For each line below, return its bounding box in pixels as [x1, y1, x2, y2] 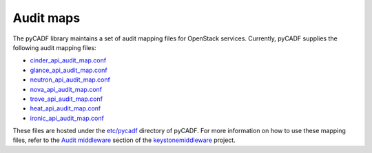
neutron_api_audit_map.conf [30, 75, 110, 84]
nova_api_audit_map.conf [30, 85, 103, 93]
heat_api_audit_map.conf [30, 104, 101, 113]
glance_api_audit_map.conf [30, 66, 107, 74]
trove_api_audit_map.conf [30, 95, 103, 103]
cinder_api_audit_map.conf [30, 56, 107, 64]
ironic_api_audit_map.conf [30, 114, 105, 122]
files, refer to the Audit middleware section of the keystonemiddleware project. [12, 136, 236, 144]
